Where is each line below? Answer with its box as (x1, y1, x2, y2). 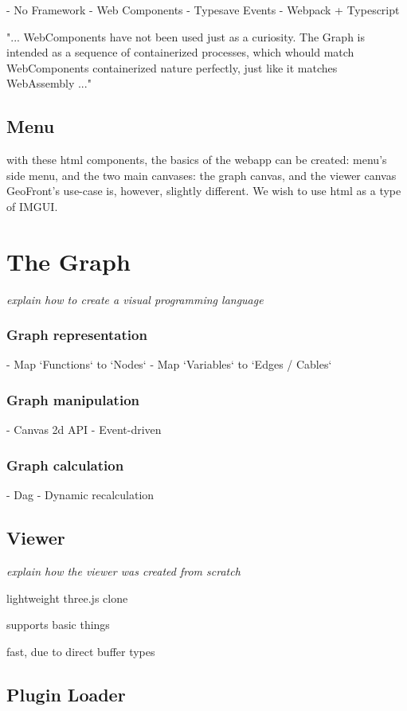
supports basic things (6, 616, 110, 633)
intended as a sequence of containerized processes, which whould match (6, 44, 354, 61)
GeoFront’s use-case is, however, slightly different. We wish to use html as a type (6, 182, 401, 199)
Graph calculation (6, 455, 124, 475)
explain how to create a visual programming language (6, 291, 264, 307)
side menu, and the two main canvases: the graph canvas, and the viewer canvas (6, 166, 397, 183)
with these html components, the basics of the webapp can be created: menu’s (6, 151, 387, 168)
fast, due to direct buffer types (6, 643, 155, 659)
